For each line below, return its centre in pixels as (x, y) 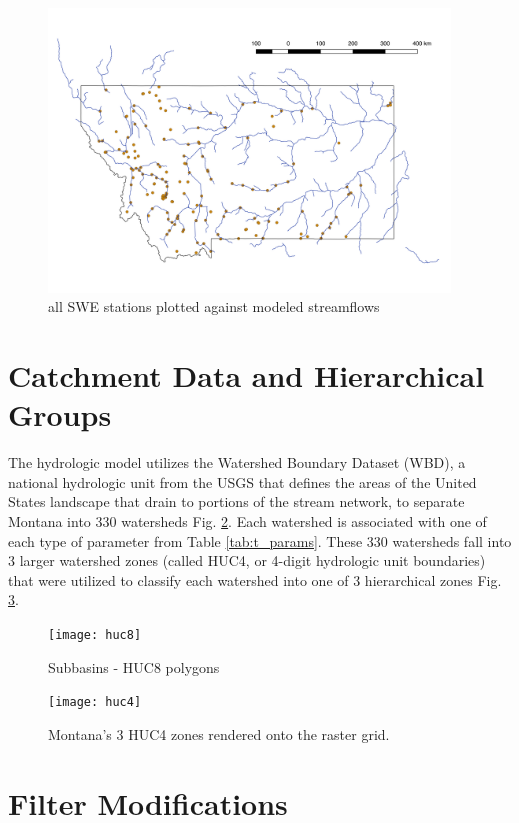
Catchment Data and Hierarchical (246, 375)
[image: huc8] (95, 635)
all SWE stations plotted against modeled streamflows (214, 306)
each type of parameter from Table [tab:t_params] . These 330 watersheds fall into (260, 540)
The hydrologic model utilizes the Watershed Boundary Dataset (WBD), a (237, 462)
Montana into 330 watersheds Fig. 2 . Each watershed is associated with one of (247, 521)
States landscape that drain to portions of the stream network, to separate (236, 501)
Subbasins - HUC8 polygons (134, 666)
